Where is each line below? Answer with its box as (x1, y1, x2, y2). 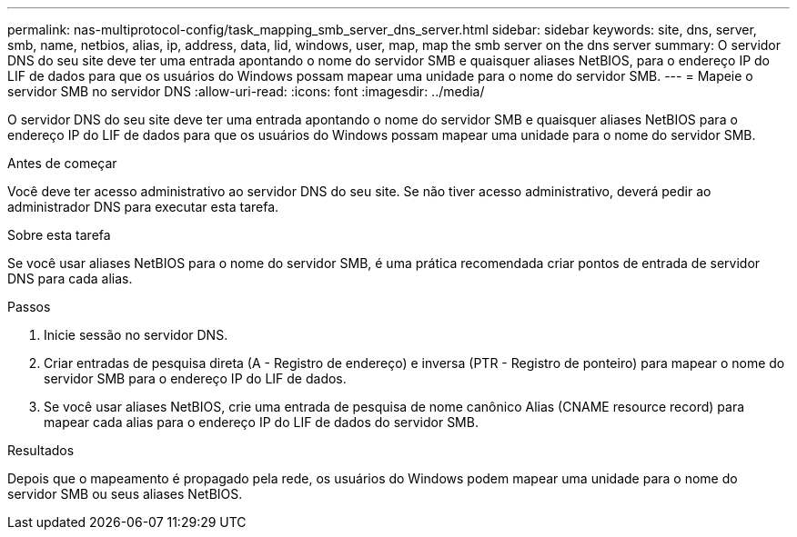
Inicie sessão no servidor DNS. (44, 327, 228, 343)
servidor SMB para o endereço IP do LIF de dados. (44, 371, 347, 386)
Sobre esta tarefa (7, 227, 111, 243)
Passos (7, 299, 51, 314)
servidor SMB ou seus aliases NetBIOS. (7, 486, 243, 502)
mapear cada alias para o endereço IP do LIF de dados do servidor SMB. (44, 414, 479, 430)
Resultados (7, 443, 75, 458)
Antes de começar (7, 155, 117, 171)
